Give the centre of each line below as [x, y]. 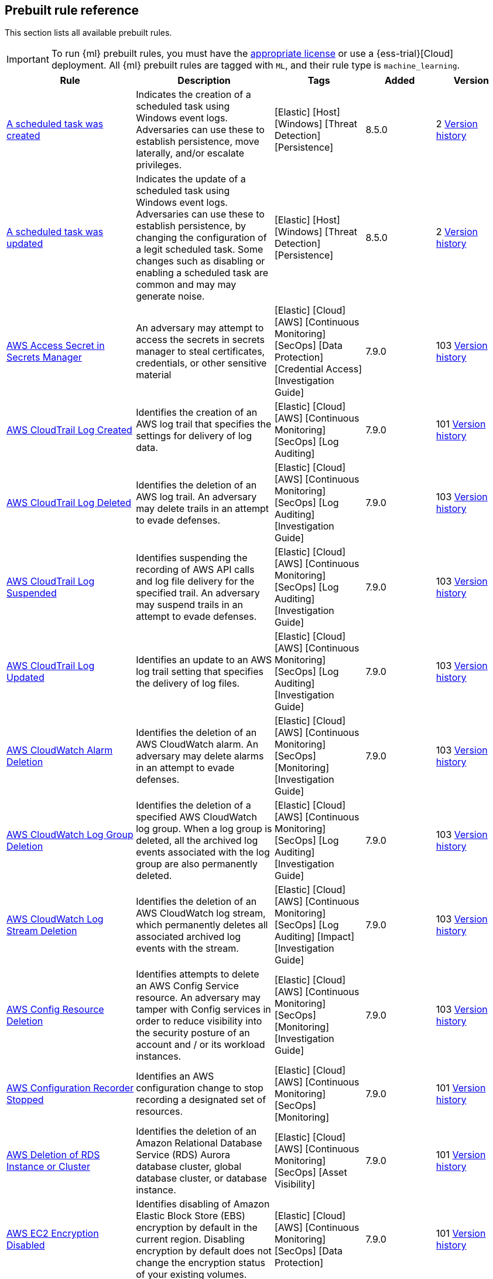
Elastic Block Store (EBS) [191, 1216]
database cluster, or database [201, 1178]
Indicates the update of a [191, 179]
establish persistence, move [198, 142]
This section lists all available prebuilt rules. [88, 33]
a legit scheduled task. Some [200, 250]
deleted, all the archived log [197, 841]
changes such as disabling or [201, 261]
